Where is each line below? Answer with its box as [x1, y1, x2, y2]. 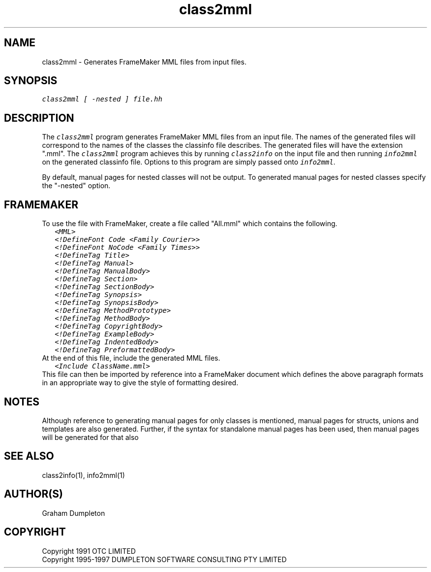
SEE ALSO [4, 450, 54, 463]
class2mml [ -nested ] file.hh [42, 95, 162, 103]
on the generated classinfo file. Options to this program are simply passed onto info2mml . [42, 158, 336, 167]
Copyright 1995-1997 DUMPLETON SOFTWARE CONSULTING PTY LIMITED [42, 555, 287, 564]
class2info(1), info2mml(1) [42, 471, 125, 479]
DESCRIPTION [4, 111, 74, 124]
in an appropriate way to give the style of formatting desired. [42, 378, 239, 387]
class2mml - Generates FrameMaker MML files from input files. [42, 57, 246, 66]
